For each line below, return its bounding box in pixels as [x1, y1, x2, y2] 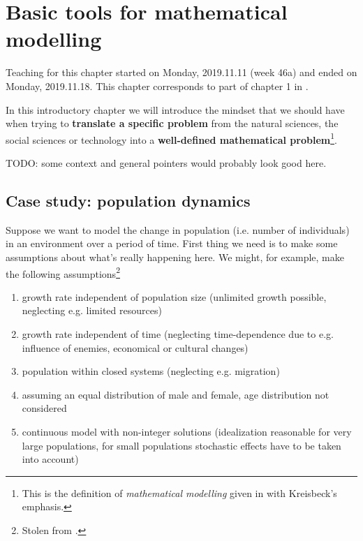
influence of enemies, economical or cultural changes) [22, 340, 249, 355]
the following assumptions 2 [6, 264, 120, 281]
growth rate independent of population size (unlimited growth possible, [22, 289, 327, 304]
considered [22, 401, 67, 415]
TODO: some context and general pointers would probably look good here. [6, 155, 327, 170]
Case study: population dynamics [6, 189, 251, 211]
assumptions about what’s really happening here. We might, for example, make [6, 249, 344, 264]
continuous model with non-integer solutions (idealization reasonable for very [22, 424, 352, 438]
